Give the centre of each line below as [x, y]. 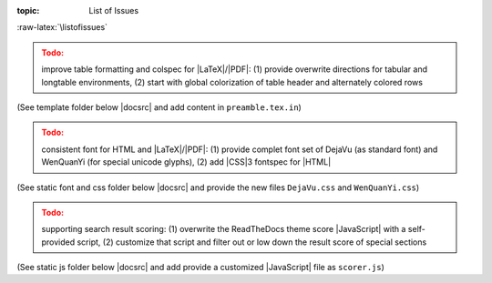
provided [58, 242]
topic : [28, 10]
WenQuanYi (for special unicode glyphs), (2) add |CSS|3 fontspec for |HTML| [186, 162]
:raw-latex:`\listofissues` [62, 27]
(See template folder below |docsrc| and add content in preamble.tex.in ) [159, 107]
